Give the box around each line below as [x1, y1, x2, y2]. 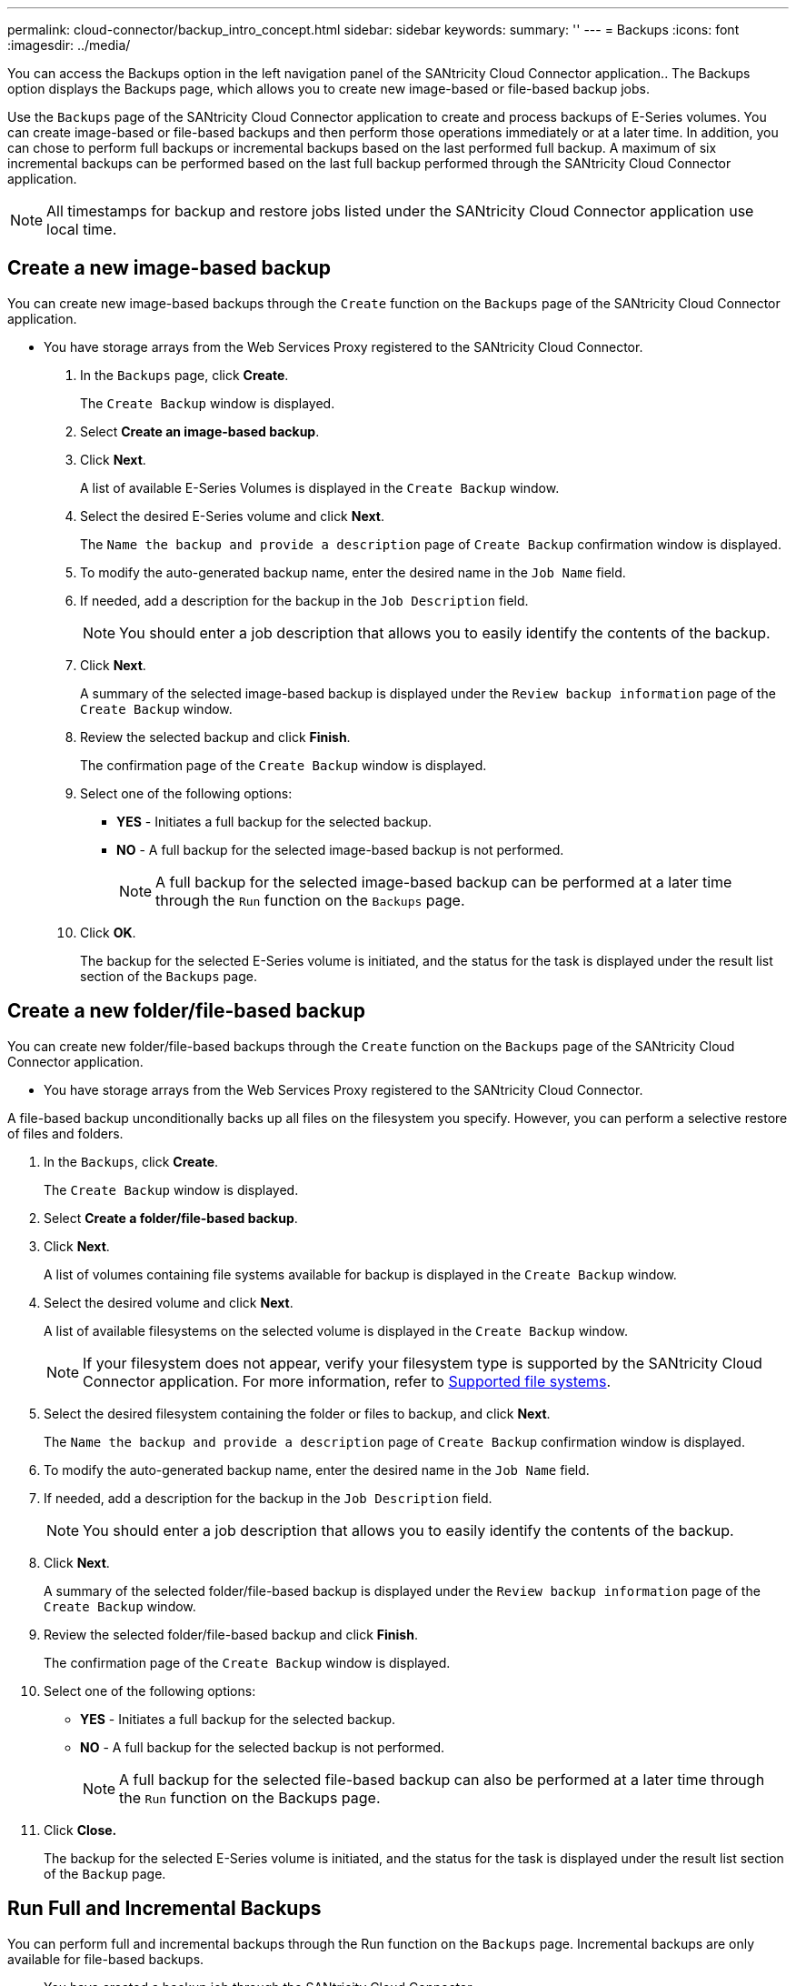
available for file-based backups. [7, 1951, 204, 1967]
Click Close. [44, 1821, 117, 1838]
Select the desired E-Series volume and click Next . [80, 507, 384, 524]
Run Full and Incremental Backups [7, 1897, 322, 1921]
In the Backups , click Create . [44, 1153, 219, 1169]
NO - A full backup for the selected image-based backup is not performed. [116, 841, 564, 858]
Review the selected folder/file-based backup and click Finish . [44, 1626, 418, 1642]
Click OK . [80, 924, 136, 940]
